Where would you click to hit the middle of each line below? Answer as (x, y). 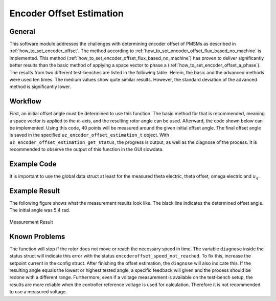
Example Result (35, 191)
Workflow (26, 102)
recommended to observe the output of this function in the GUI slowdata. (86, 149)
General (22, 31)
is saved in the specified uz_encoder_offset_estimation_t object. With (89, 135)
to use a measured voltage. (38, 292)
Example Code (33, 164)
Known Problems (37, 236)
